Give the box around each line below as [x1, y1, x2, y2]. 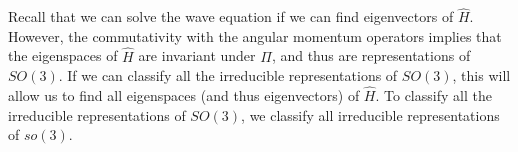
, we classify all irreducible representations [241, 104, 500, 125]
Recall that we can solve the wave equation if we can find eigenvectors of [8, 6, 454, 27]
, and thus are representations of [271, 45, 471, 66]
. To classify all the [375, 85, 492, 106]
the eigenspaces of [8, 45, 118, 66]
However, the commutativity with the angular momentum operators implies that [8, 25, 502, 46]
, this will [452, 65, 511, 86]
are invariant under [138, 45, 256, 66]
